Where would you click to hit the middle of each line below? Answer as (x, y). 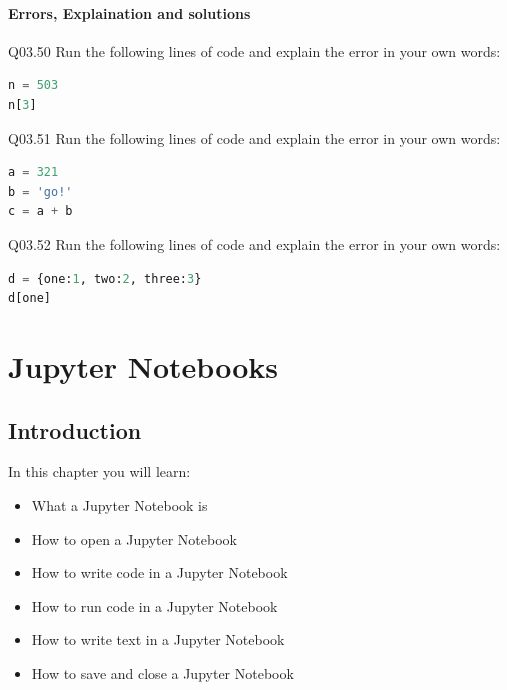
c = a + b (40, 211)
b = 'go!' (40, 191)
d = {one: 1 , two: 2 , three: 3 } (105, 278)
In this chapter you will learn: (99, 471)
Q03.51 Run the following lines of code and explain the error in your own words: (254, 137)
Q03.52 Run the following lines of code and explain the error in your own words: (254, 243)
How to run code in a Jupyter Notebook (154, 605)
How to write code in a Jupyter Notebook (159, 572)
